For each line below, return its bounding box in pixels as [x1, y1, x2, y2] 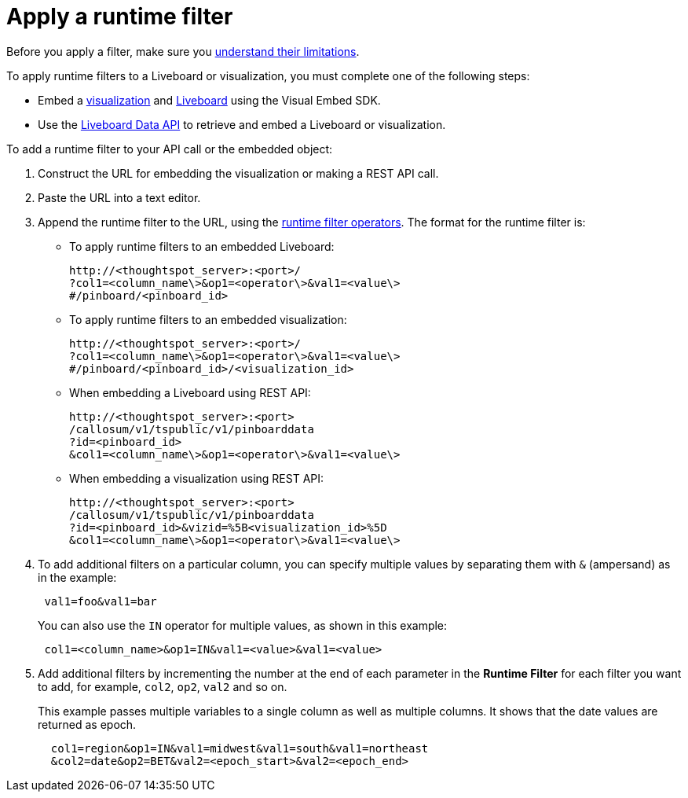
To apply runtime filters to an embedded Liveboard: [69, 239, 335, 253]
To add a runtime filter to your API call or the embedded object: [6, 142, 333, 156]
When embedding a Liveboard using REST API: [69, 385, 311, 399]
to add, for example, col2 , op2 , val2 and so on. [38, 679, 287, 693]
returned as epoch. [38, 717, 137, 731]
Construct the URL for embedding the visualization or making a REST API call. [38, 166, 439, 180]
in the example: [38, 570, 117, 584]
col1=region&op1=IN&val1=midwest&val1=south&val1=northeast [50, 741, 429, 755]
